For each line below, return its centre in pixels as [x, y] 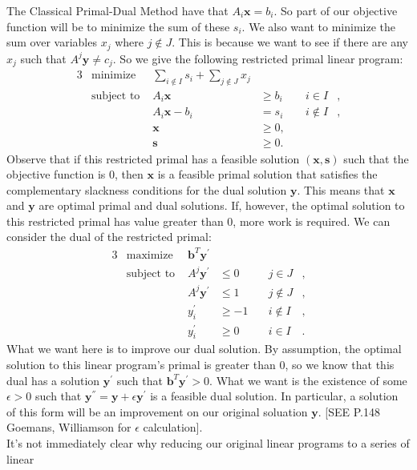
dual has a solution [53, 380]
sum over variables [52, 42]
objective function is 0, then [75, 174]
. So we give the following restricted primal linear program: [258, 58]
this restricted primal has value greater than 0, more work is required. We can [198, 221]
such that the [376, 158]
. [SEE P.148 [349, 411]
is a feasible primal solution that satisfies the [267, 174]
